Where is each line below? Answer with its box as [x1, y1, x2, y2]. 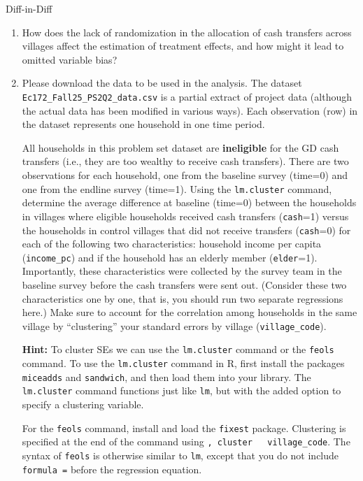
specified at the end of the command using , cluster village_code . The [22, 434, 350, 449]
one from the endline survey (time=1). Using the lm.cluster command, [22, 181, 332, 196]
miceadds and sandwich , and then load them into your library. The [22, 369, 311, 384]
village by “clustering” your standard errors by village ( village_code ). [22, 318, 327, 333]
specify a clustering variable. [22, 397, 144, 412]
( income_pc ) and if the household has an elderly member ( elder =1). [22, 250, 318, 264]
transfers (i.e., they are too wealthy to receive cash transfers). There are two [22, 154, 349, 168]
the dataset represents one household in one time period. [22, 117, 265, 131]
